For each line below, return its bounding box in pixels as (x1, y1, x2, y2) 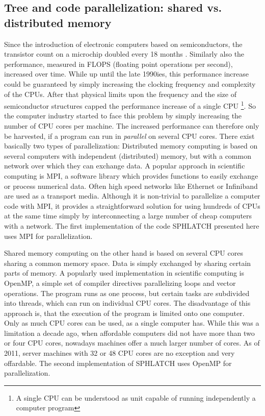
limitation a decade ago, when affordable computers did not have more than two (4, 327, 255, 338)
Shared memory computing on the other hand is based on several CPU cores (4, 248, 243, 258)
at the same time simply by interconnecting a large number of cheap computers (4, 210, 252, 221)
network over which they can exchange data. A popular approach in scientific (4, 160, 245, 171)
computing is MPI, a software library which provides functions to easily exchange (4, 170, 258, 181)
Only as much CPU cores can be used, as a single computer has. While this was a (4, 317, 259, 328)
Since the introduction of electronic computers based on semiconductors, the (4, 38, 243, 49)
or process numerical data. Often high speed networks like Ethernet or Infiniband (4, 180, 258, 191)
